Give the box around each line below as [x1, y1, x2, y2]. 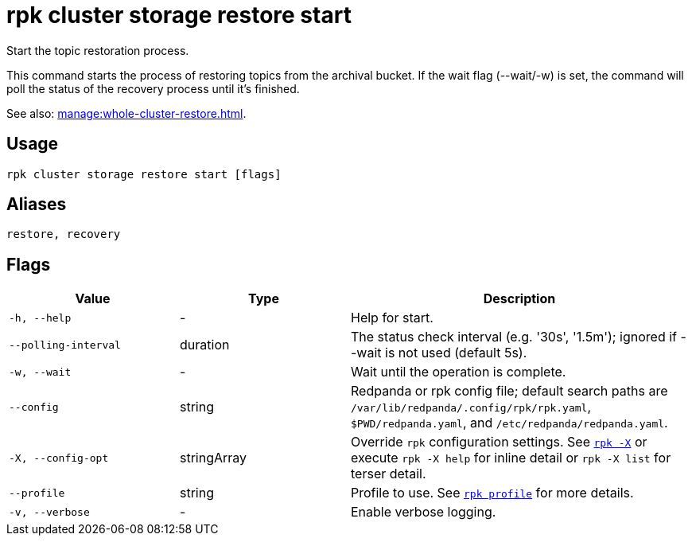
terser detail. [351, 466, 426, 482]
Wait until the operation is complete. [351, 364, 566, 380]
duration [180, 337, 230, 353]
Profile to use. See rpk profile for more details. [351, 485, 634, 501]
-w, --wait [9, 365, 72, 378]
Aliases [6, 194, 67, 215]
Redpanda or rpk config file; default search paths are [351, 383, 668, 400]
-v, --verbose [9, 505, 90, 518]
